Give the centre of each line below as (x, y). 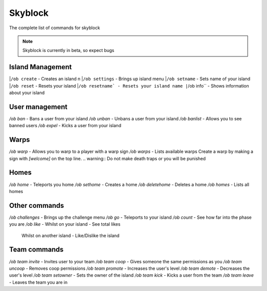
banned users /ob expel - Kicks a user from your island (65, 126)
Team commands (36, 250)
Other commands (37, 205)
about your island (27, 93)
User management (38, 107)
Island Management (41, 67)
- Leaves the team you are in (38, 282)
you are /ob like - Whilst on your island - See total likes (65, 224)
